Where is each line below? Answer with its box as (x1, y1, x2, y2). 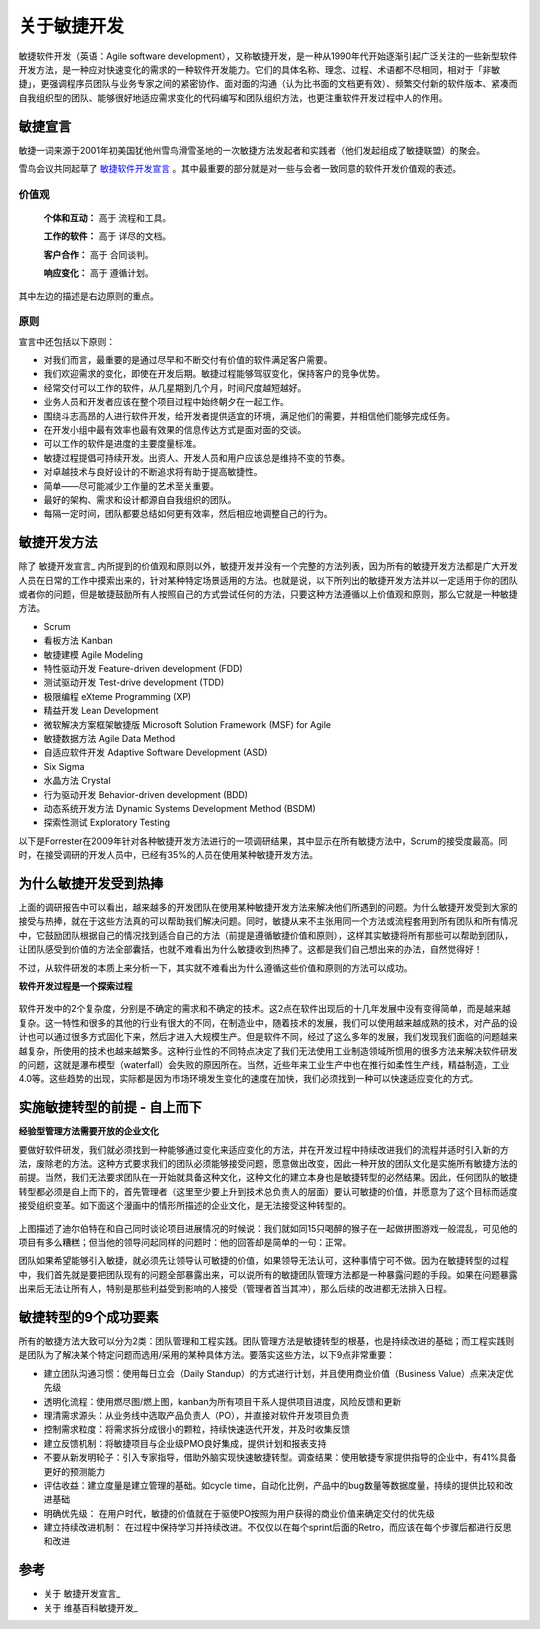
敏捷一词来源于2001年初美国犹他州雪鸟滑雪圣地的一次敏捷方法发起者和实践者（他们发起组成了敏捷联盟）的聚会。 (18, 144, 485, 156)
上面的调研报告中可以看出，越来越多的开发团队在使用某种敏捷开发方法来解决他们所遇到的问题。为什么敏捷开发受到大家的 (18, 901, 518, 913)
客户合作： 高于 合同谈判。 (43, 248, 154, 260)
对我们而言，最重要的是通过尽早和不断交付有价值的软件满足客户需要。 (43, 354, 333, 366)
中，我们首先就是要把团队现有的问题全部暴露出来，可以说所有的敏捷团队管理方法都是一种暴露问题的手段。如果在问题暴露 (18, 1268, 518, 1280)
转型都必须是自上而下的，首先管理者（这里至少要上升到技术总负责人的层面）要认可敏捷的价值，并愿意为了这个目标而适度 (18, 1185, 518, 1197)
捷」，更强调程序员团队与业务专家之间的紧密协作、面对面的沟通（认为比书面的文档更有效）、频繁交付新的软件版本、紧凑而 (18, 78, 518, 90)
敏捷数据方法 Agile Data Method (43, 732, 176, 744)
